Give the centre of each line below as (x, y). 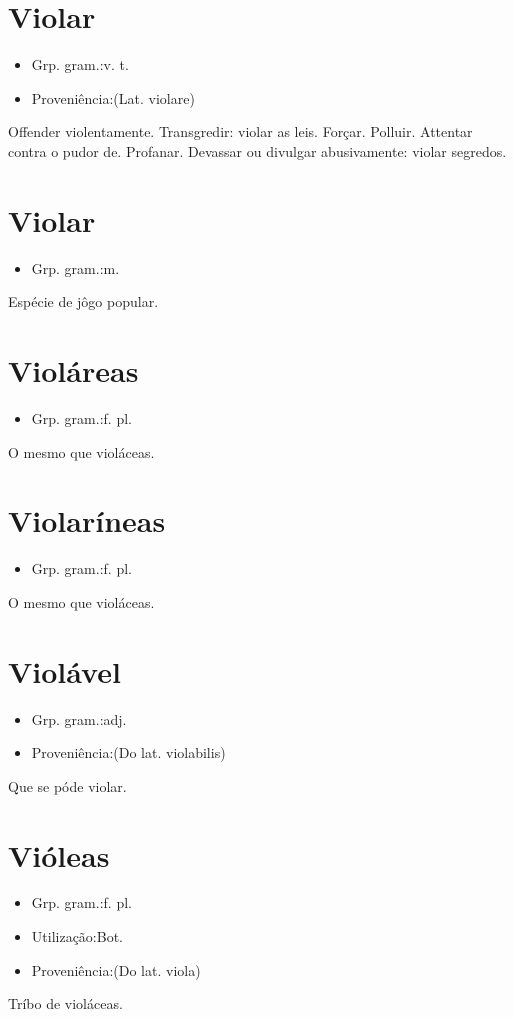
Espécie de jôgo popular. (83, 301)
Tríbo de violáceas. (65, 1003)
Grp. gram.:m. (75, 267)
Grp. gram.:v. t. (80, 64)
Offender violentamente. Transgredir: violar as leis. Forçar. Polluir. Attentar (240, 131)
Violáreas (73, 370)
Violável (64, 670)
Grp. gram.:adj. (79, 718)
